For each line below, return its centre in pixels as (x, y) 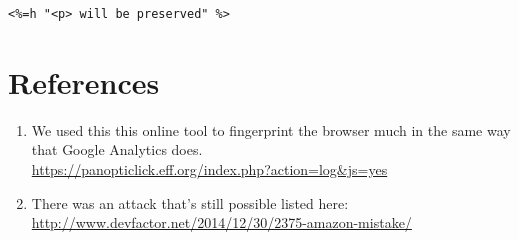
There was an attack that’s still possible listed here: (190, 202)
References (84, 81)
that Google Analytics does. (117, 149)
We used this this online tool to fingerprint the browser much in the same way (271, 129)
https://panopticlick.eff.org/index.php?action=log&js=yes (209, 168)
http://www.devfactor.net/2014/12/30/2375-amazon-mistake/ (221, 222)
